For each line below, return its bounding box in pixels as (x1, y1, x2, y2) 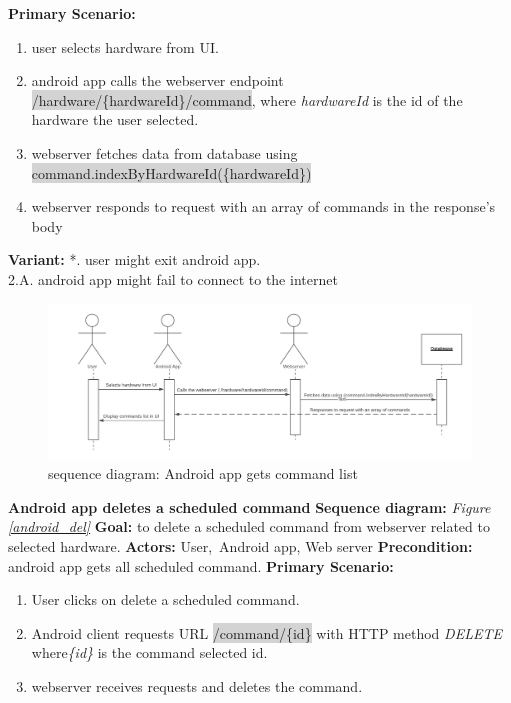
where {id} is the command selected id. (31, 642, 268, 663)
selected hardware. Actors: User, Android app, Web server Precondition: (8, 536, 473, 556)
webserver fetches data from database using (31, 142, 298, 163)
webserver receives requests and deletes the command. (31, 675, 363, 696)
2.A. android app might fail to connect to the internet (8, 268, 338, 289)
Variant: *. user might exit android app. (8, 249, 261, 270)
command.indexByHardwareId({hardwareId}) (31, 162, 312, 183)
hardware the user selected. (31, 109, 199, 130)
